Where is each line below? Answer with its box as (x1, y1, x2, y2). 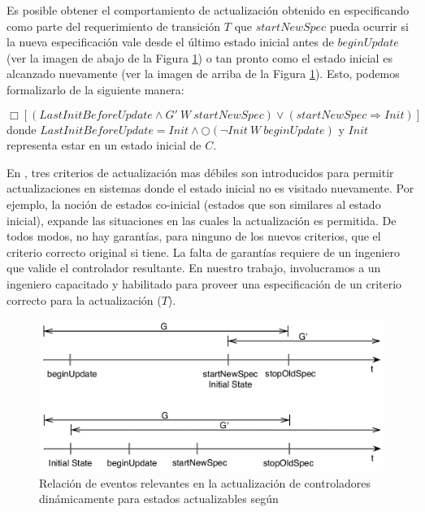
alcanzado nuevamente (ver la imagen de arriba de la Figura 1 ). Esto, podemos (7, 65, 400, 82)
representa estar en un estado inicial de (7, 137, 202, 154)
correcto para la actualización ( (7, 291, 162, 308)
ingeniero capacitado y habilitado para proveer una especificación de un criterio (7, 275, 402, 292)
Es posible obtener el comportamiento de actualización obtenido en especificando (7, 2, 410, 18)
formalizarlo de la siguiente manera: (7, 80, 184, 98)
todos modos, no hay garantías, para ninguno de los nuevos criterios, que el (7, 228, 381, 245)
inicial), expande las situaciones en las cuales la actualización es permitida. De (7, 211, 397, 228)
